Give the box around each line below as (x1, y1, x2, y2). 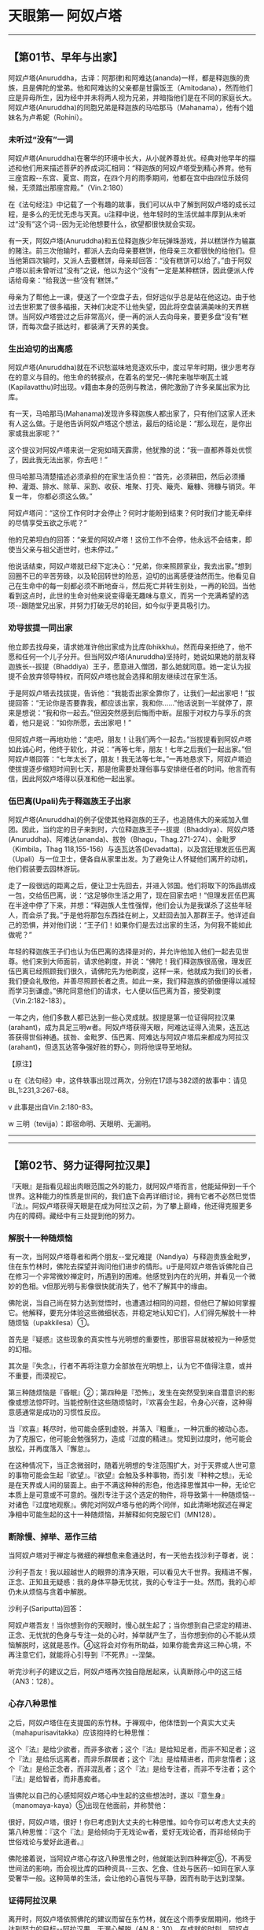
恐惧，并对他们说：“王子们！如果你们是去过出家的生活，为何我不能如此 (21, 920, 253, 929)
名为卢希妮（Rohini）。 (14, 112, 87, 122)
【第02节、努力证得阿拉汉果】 (8, 1159, 156, 1172)
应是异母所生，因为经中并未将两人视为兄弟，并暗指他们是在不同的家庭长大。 (8, 92, 256, 102)
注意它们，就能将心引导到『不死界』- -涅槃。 (14, 1650, 159, 1660)
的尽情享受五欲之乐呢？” (8, 518, 88, 528)
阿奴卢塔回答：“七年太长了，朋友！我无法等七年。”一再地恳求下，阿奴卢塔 (8, 754, 245, 764)
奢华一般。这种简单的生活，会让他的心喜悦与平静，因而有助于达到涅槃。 (14, 1873, 249, 1883)
